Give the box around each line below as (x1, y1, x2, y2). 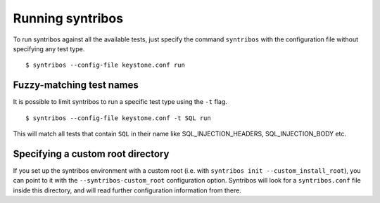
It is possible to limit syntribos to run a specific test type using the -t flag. (13, 98, 228, 106)
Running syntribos (13, 11, 123, 26)
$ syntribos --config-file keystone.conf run (25, 61, 186, 70)
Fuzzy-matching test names (13, 79, 139, 91)
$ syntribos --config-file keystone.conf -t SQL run (25, 114, 211, 122)
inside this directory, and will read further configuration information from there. (13, 186, 242, 195)
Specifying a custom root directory (13, 148, 170, 159)
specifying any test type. (13, 44, 85, 53)
